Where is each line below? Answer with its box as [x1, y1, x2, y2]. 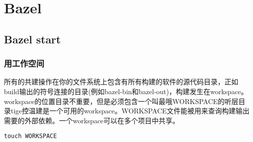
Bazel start [4, 31, 61, 46]
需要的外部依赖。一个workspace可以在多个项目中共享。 [4, 115, 180, 125]
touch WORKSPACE [4, 133, 57, 140]
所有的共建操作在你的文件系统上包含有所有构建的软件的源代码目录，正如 [4, 76, 238, 87]
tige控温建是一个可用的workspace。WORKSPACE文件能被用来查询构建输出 [10, 106, 250, 116]
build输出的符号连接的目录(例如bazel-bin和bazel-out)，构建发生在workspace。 [4, 86, 248, 96]
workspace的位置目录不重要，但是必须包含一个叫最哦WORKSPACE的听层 [4, 96, 239, 106]
